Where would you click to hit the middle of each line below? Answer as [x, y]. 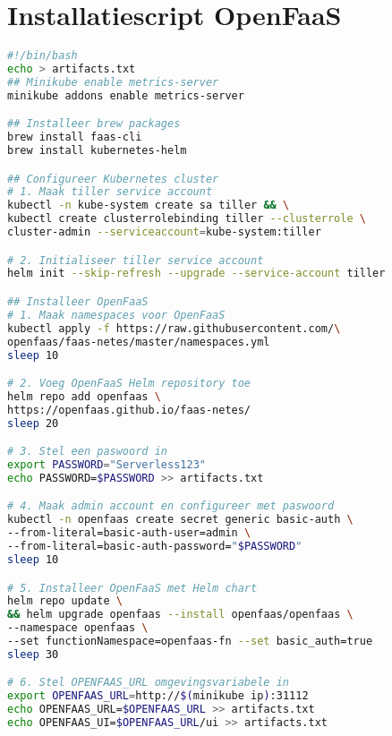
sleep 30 [33, 654]
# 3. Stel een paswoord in [87, 452]
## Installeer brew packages [94, 124]
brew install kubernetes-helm [97, 151]
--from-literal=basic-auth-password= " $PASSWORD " [155, 547]
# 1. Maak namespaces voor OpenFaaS [116, 315]
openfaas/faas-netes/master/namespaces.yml [139, 342]
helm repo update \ [65, 601]
